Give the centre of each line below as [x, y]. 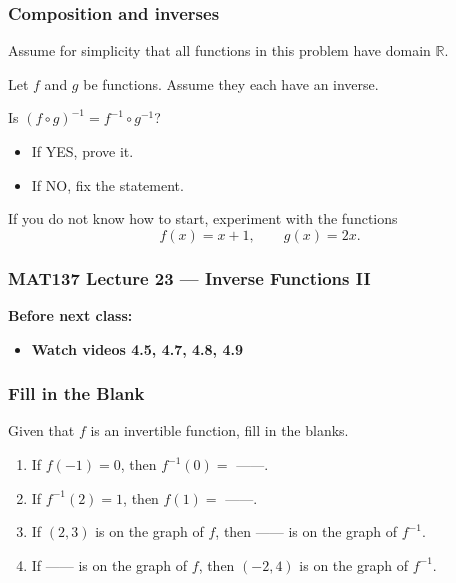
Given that [41, 430]
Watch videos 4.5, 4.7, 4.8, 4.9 [137, 348]
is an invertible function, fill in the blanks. [219, 430]
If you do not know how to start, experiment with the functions [203, 218]
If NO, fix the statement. [107, 184]
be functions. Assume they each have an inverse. [231, 83]
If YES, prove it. [82, 151]
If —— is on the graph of [109, 564]
